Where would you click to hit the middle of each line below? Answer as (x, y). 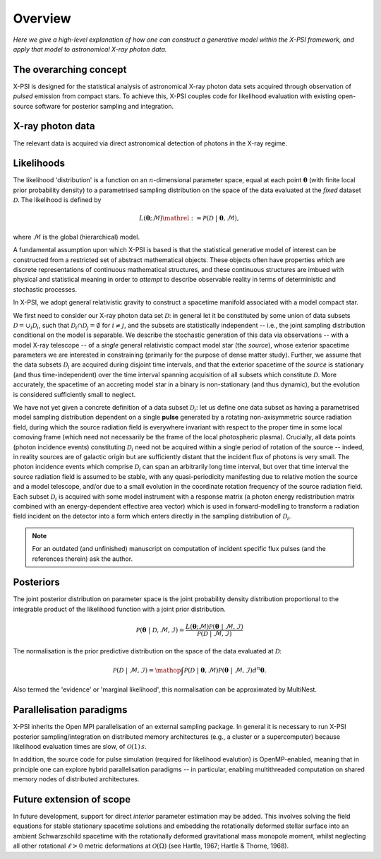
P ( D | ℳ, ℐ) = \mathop (147, 670)
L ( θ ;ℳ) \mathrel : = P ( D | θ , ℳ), (189, 218)
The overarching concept (70, 70)
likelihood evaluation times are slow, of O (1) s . (80, 746)
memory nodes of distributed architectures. (76, 779)
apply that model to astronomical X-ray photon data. (90, 49)
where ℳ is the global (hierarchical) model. (77, 237)
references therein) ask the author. (83, 559)
